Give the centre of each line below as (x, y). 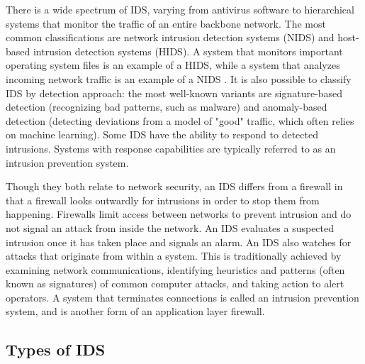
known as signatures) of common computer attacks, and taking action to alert (175, 283)
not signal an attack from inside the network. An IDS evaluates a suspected (170, 227)
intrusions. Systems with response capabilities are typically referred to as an (171, 148)
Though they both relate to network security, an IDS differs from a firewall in (174, 186)
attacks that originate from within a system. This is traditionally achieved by (174, 256)
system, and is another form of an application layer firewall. (135, 311)
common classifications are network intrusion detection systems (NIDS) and (170, 37)
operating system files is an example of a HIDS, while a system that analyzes (173, 65)
